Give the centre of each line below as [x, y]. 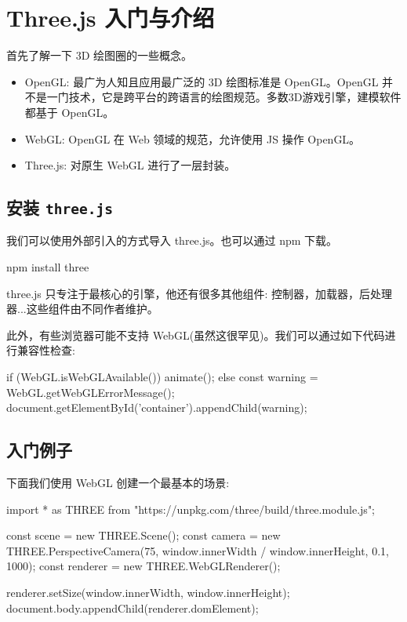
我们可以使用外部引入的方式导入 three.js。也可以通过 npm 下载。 [172, 240]
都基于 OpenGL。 [69, 112]
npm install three [48, 267]
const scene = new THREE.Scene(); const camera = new [144, 535]
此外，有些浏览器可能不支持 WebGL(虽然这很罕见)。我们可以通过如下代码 [196, 335]
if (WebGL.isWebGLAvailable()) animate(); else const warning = [162, 377]
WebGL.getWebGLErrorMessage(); [91, 392]
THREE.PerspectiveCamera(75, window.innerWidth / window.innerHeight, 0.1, [198, 550]
